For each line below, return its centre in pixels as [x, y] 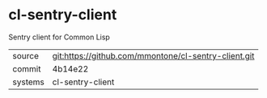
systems [28, 82]
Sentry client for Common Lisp [59, 37]
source [25, 55]
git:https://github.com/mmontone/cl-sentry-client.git [153, 55]
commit [27, 68]
